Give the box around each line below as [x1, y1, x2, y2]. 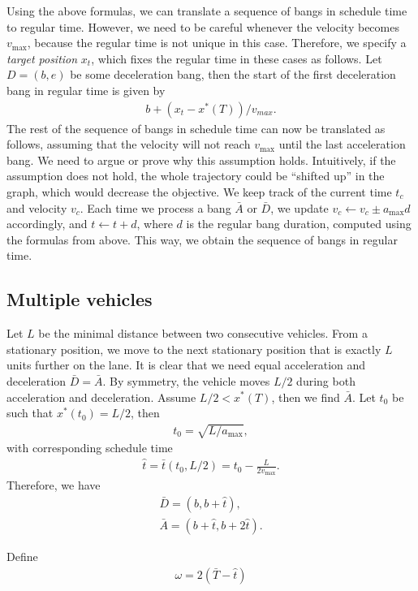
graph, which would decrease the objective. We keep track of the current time [6, 183, 392, 200]
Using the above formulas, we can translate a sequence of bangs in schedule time [6, 2, 407, 19]
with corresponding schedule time [6, 439, 173, 456]
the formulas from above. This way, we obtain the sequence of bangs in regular [6, 231, 398, 248]
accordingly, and [6, 215, 88, 232]
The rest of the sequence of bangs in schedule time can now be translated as [6, 119, 386, 136]
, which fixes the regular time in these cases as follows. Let [91, 50, 382, 67]
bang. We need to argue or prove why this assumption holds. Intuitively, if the [6, 151, 396, 168]
